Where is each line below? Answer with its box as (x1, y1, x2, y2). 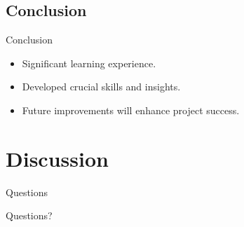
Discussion (6, 144, 109, 172)
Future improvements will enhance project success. (22, 102, 240, 117)
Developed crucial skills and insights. (22, 79, 181, 94)
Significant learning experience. (22, 55, 156, 70)
